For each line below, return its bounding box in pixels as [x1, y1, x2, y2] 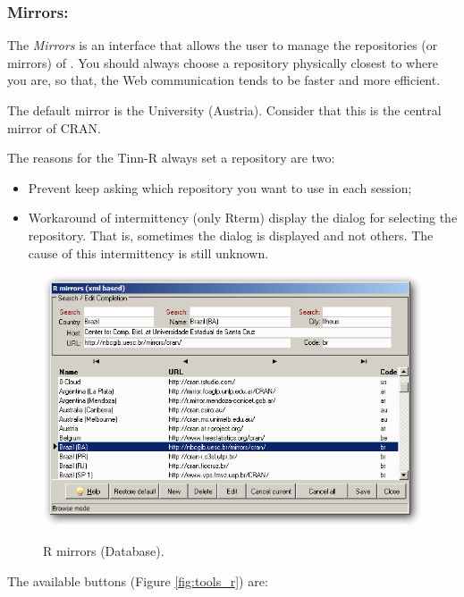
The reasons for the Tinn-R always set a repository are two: [7, 148, 335, 167]
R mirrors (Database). [43, 542, 165, 560]
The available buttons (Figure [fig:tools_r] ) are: [7, 571, 268, 590]
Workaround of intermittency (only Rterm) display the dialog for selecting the [28, 208, 458, 227]
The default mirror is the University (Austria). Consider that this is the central [7, 101, 442, 119]
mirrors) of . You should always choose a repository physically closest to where [7, 53, 438, 71]
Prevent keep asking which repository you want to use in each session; [28, 178, 412, 197]
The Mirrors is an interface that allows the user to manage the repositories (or [7, 36, 438, 55]
